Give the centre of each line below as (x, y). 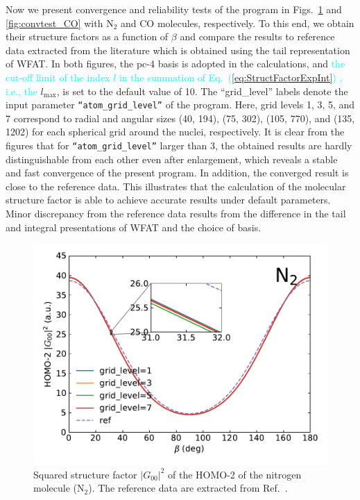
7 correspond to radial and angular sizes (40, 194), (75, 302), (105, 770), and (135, (180, 118)
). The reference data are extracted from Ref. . (188, 488)
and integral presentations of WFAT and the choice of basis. (134, 227)
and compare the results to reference (257, 36)
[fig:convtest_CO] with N (60, 23)
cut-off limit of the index (58, 77)
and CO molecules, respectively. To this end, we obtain (238, 23)
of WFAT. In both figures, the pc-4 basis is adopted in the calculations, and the (175, 64)
